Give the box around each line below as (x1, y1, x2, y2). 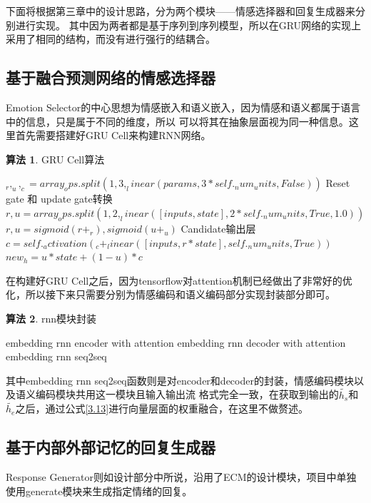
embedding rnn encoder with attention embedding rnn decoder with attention (6, 335, 346, 350)
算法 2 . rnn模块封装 (6, 310, 97, 325)
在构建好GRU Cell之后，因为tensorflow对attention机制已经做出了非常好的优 (6, 273, 352, 288)
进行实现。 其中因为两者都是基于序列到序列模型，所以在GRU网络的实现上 (15, 17, 362, 32)
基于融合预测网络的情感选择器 (6, 66, 215, 88)
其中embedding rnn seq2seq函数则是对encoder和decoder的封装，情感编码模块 (6, 372, 354, 387)
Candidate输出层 (181, 220, 256, 235)
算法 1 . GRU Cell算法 (6, 151, 105, 166)
